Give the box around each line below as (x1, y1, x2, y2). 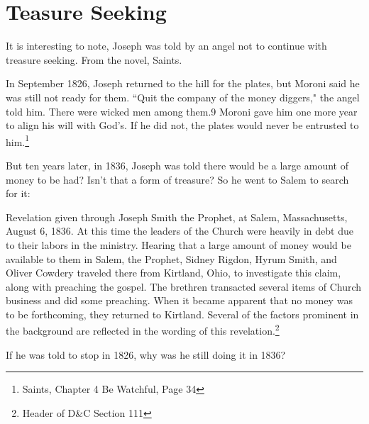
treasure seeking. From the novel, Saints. (6, 52, 182, 67)
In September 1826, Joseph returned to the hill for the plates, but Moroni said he (6, 76, 360, 91)
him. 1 (6, 132, 30, 149)
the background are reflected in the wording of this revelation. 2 (6, 321, 280, 338)
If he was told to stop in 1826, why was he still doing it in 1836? (6, 347, 286, 362)
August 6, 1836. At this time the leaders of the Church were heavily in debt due (6, 223, 353, 238)
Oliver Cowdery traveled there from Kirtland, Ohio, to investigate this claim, (6, 265, 341, 280)
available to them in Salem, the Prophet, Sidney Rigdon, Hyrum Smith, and (6, 251, 337, 266)
